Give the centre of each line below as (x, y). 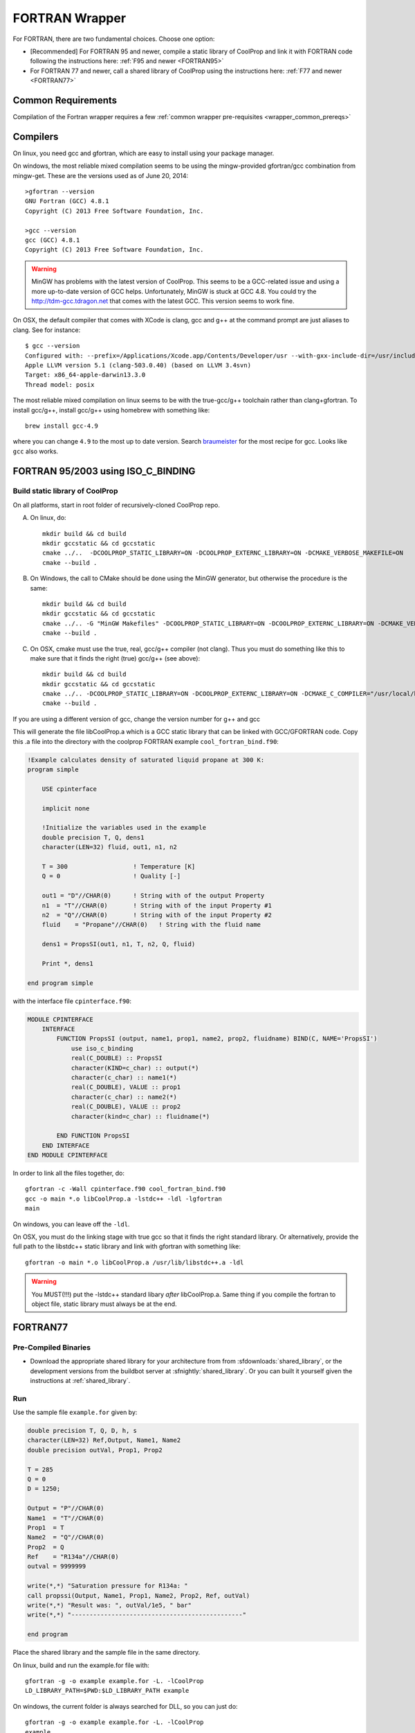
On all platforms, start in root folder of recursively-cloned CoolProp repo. (117, 505)
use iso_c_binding (102, 1048)
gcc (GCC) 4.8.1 (53, 240)
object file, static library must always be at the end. (104, 1304)
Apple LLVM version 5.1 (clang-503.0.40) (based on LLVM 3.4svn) (138, 365)
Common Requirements (65, 100)
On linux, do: (48, 518)
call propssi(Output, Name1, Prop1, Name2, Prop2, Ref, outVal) (139, 1595)
